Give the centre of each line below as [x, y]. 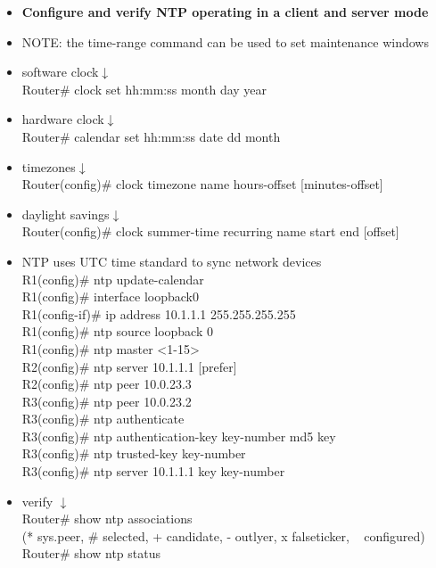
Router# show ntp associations [107, 519]
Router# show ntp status [91, 553]
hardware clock [63, 119]
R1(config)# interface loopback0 [110, 296]
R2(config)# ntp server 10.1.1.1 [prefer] [129, 366]
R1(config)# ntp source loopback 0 [117, 331]
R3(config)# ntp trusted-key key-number [134, 453]
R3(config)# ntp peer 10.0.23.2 [107, 401]
